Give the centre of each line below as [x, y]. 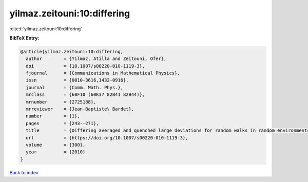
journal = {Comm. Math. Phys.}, [74, 87]
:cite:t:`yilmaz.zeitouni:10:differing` [46, 29]
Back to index [24, 172]
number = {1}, [53, 116]
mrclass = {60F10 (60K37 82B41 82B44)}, [85, 95]
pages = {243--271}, [63, 123]
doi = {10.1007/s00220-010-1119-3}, [85, 66]
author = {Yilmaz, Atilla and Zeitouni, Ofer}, [96, 59]
